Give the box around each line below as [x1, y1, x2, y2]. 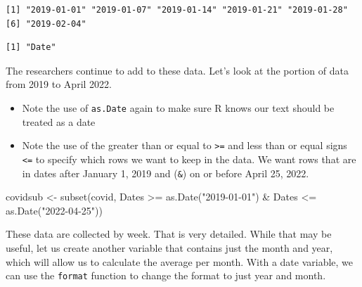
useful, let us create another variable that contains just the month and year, [6, 240, 333, 255]
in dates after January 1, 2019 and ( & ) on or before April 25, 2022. [22, 165, 309, 180]
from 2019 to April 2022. [6, 77, 112, 91]
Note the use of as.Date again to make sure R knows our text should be [22, 100, 335, 115]
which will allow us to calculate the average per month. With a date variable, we [6, 254, 354, 269]
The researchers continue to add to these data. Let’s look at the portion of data [6, 63, 349, 77]
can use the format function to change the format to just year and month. [6, 268, 326, 283]
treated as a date [22, 114, 96, 129]
